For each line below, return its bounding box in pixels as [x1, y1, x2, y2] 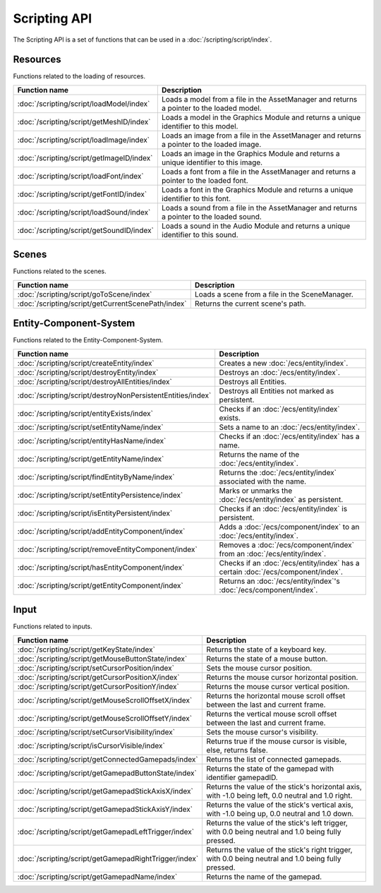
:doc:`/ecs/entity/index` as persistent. [219, 494, 344, 504]
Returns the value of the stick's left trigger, [206, 817, 349, 827]
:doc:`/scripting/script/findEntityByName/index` [17, 472, 175, 481]
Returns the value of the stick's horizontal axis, [206, 781, 363, 791]
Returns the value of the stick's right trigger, [206, 844, 353, 854]
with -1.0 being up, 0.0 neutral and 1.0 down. [206, 808, 354, 818]
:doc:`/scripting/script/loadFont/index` [17, 171, 144, 181]
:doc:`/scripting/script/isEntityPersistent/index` [17, 508, 173, 518]
